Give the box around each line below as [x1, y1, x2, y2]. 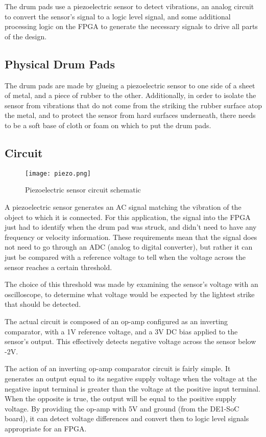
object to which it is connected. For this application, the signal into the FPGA [5, 211, 251, 222]
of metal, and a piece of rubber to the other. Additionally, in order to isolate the [5, 90, 256, 101]
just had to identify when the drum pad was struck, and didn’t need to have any [5, 222, 257, 232]
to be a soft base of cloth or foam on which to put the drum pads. [5, 119, 211, 130]
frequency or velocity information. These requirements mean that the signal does [5, 231, 257, 242]
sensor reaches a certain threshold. [5, 261, 112, 272]
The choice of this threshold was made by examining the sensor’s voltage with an [5, 279, 258, 289]
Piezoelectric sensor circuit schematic [25, 184, 141, 195]
